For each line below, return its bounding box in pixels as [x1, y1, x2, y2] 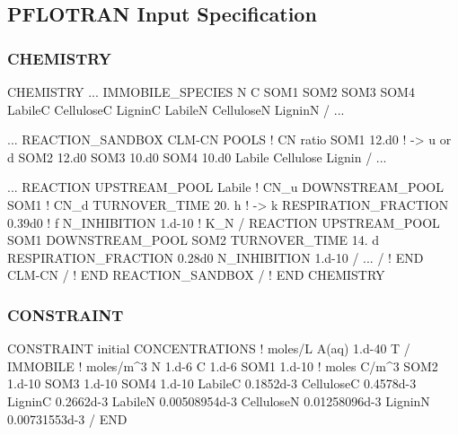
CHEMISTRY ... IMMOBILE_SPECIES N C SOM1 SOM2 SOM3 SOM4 [7, 83, 415, 100]
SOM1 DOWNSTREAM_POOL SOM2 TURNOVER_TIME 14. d [7, 231, 380, 249]
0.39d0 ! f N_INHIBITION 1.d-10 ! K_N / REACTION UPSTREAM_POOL [7, 213, 440, 231]
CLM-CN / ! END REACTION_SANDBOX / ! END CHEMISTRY [7, 265, 385, 284]
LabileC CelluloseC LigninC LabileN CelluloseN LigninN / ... [7, 100, 345, 118]
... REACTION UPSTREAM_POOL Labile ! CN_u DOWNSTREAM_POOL [7, 178, 444, 196]
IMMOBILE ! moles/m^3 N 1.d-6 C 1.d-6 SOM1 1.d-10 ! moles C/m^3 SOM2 [7, 356, 438, 375]
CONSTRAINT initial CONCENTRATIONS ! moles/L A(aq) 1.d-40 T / [7, 339, 410, 358]
